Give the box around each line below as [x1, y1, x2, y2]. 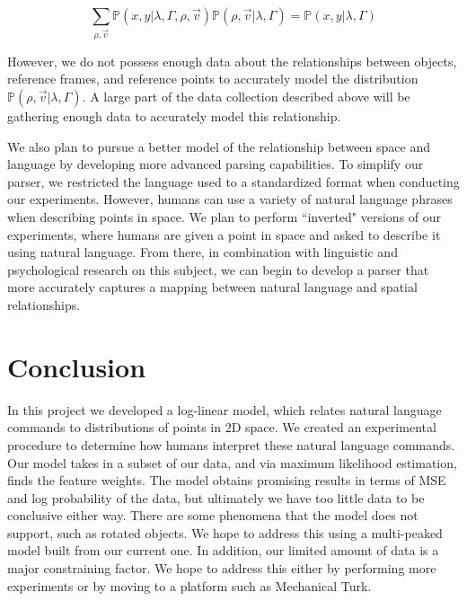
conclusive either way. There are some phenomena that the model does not [7, 506, 419, 525]
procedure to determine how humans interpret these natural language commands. [7, 435, 455, 454]
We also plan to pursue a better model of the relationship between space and [7, 137, 430, 155]
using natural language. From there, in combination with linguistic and [7, 243, 398, 261]
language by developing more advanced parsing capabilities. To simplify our [7, 155, 424, 173]
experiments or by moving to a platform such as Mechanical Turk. [7, 576, 372, 595]
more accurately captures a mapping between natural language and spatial [7, 278, 418, 296]
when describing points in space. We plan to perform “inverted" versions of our [7, 208, 442, 226]
